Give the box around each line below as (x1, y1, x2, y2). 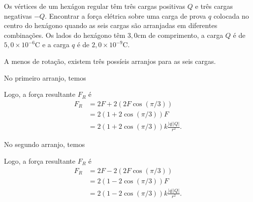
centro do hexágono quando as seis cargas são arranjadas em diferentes (4, 20, 218, 30)
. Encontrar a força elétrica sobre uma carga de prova (45, 10, 206, 21)
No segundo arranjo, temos (4, 139, 85, 149)
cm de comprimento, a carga (137, 29, 223, 40)
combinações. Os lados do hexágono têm (4, 29, 126, 40)
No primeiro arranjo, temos (4, 72, 86, 83)
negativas (4, 10, 32, 21)
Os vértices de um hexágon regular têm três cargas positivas (4, 1, 186, 11)
